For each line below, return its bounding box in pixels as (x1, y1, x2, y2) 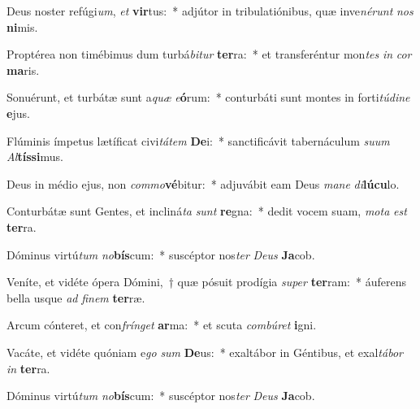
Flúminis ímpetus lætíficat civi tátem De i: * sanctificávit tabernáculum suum (6, 132, 390, 149)
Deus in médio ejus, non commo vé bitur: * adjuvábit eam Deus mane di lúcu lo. (6, 175, 400, 192)
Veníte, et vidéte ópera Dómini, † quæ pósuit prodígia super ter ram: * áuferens (6, 273, 406, 290)
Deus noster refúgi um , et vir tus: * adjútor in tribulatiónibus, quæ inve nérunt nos (6, 2, 414, 19)
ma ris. (6, 61, 40, 78)
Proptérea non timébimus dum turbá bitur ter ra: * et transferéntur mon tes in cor (6, 46, 412, 63)
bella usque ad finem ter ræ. (6, 289, 145, 306)
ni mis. (6, 18, 38, 35)
